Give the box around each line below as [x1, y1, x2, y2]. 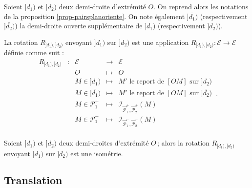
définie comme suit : [4, 47, 64, 58]
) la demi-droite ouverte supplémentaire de [15, 21, 143, 31]
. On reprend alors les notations [153, 1, 249, 11]
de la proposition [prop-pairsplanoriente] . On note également [4, 11, 185, 21]
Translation [4, 172, 63, 187]
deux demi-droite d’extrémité [59, 1, 146, 11]
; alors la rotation [157, 138, 210, 148]
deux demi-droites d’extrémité [59, 138, 149, 148]
